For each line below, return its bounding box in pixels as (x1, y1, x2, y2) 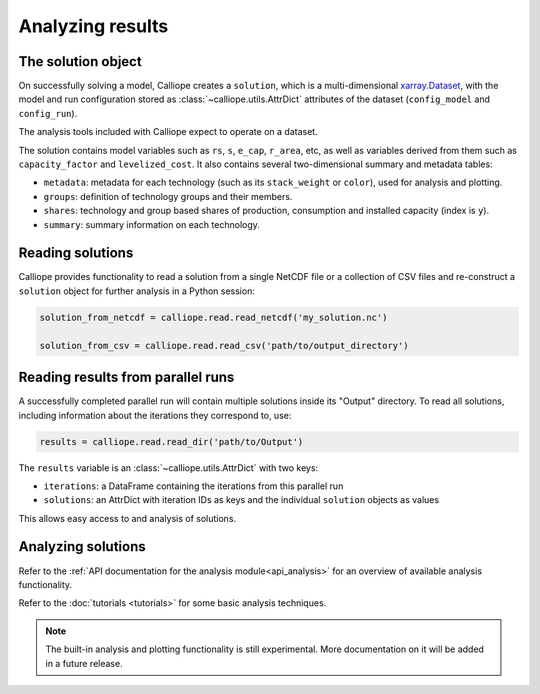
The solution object (18, 53, 142, 70)
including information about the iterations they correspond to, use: (18, 409, 292, 421)
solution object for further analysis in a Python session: (18, 285, 255, 297)
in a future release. (45, 657, 124, 669)
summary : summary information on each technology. (43, 218, 260, 230)
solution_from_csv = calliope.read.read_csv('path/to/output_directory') (39, 340, 409, 351)
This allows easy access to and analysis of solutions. (18, 512, 237, 524)
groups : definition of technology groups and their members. (43, 190, 293, 202)
